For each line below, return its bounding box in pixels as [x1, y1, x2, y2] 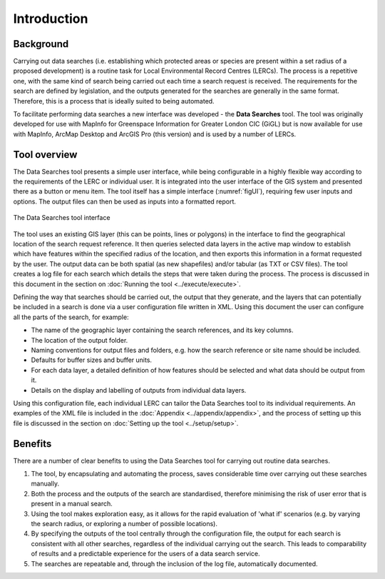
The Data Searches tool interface [13, 213, 111, 222]
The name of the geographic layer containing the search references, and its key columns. [31, 326, 294, 335]
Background [13, 38, 69, 50]
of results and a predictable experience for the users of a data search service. [31, 550, 260, 558]
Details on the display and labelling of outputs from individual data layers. [31, 386, 247, 394]
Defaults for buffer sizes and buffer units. [31, 356, 153, 364]
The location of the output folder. [31, 336, 128, 344]
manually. [31, 479, 60, 488]
